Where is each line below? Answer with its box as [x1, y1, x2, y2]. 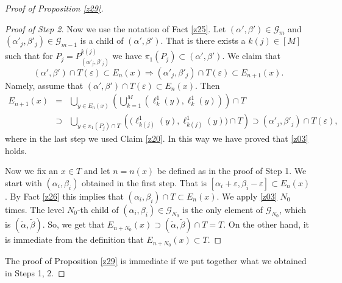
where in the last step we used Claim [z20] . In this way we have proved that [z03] [5, 132, 308, 145]
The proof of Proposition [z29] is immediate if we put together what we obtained [5, 254, 307, 267]
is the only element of [182, 203, 263, 215]
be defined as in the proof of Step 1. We [157, 164, 307, 177]
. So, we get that [42, 218, 105, 231]
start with [5, 176, 42, 189]
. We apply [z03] [216, 189, 277, 202]
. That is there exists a [160, 34, 246, 47]
